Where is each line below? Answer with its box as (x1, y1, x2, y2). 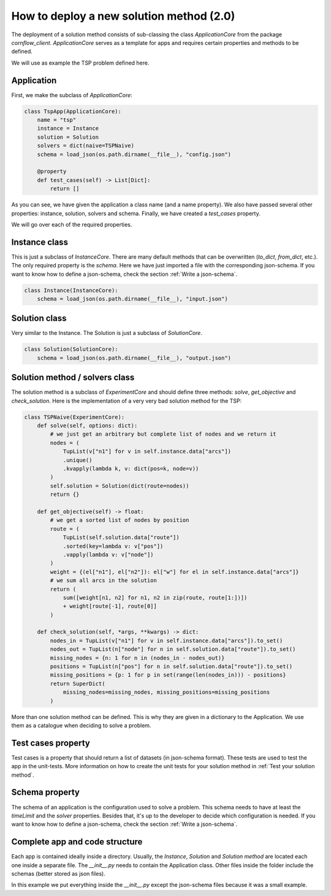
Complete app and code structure (11, 836, 143, 847)
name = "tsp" (37, 117, 77, 123)
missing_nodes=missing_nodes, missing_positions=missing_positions (63, 689, 270, 696)
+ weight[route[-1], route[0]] (63, 603, 158, 610)
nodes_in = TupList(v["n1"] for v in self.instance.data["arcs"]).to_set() (50, 637, 283, 644)
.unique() (63, 457, 93, 463)
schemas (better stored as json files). (11, 870, 105, 878)
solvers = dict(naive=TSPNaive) (37, 142, 135, 149)
